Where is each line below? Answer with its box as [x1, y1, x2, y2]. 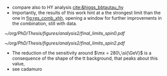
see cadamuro [12, 66, 42, 72]
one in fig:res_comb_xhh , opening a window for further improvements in [12, 15, 162, 21]
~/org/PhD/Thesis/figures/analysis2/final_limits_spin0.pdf [5, 30, 125, 36]
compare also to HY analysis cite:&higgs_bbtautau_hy [12, 5, 124, 10]
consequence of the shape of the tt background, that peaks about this [12, 55, 158, 61]
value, [12, 61, 25, 66]
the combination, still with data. [12, 20, 77, 26]
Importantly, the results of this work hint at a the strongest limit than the [12, 10, 161, 16]
